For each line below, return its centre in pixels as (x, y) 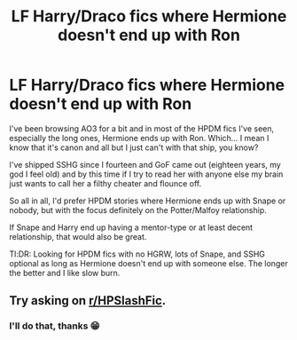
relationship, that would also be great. (78, 236)
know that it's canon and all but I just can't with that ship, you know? (134, 147)
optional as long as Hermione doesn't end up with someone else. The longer (148, 263)
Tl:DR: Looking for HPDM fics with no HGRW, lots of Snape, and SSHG (137, 254)
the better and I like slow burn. (65, 273)
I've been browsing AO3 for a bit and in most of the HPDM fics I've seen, (142, 128)
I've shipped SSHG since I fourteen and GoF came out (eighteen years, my (145, 164)
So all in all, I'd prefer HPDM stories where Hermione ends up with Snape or (148, 201)
